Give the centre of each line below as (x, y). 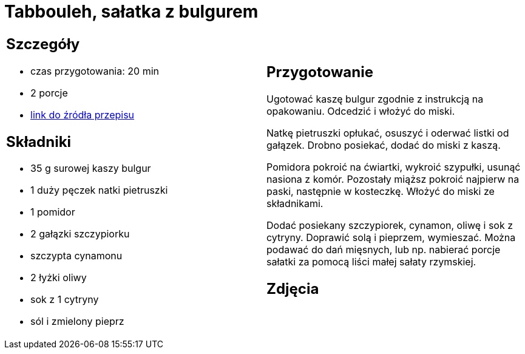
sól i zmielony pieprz (77, 322)
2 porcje (49, 93)
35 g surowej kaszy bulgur (91, 168)
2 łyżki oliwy (59, 278)
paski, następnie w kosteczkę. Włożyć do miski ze (381, 191)
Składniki (39, 141)
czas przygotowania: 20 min (95, 71)
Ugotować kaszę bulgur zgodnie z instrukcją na (375, 99)
